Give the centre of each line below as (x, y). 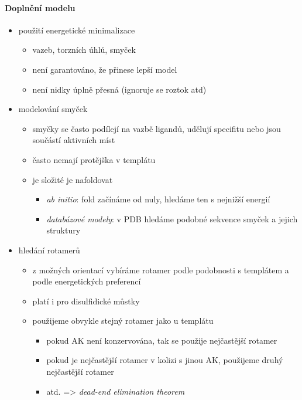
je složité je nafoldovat (73, 179)
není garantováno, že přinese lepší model (105, 69)
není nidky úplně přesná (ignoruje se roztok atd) (119, 89)
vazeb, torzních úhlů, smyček (84, 50)
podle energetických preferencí (87, 281)
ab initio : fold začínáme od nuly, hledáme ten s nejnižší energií (158, 199)
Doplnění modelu (40, 7)
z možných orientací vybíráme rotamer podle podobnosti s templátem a (161, 270)
